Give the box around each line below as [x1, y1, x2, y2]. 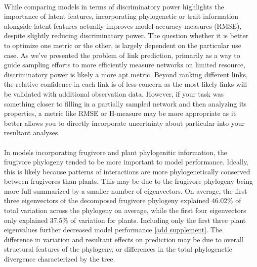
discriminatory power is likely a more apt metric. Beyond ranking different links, [4, 69, 248, 79]
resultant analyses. [4, 127, 60, 138]
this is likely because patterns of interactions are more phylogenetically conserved [4, 166, 251, 176]
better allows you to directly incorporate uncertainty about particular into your [4, 117, 245, 128]
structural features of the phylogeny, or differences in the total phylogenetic [4, 244, 232, 254]
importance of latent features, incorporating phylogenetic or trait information [4, 11, 239, 21]
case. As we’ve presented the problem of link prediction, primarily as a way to [4, 50, 240, 60]
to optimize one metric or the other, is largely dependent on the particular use [4, 40, 241, 50]
